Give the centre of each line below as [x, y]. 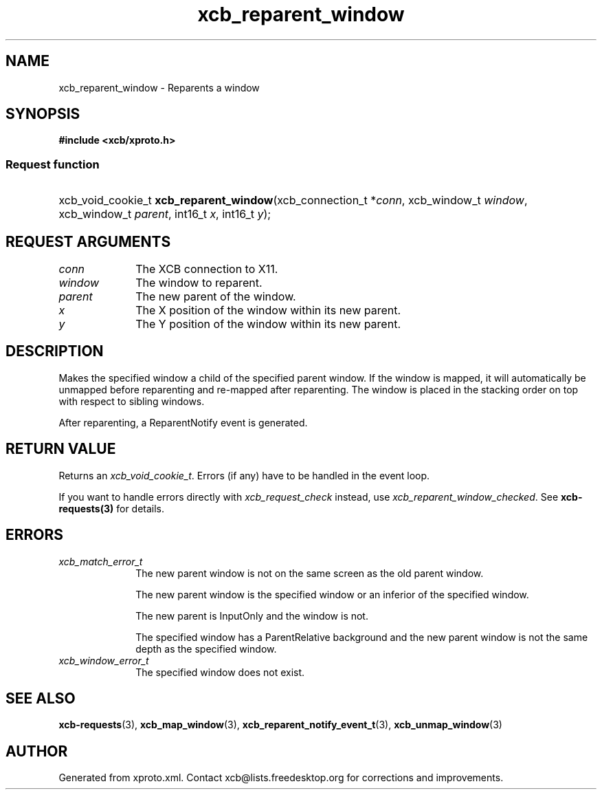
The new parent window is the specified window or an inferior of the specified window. [332, 594]
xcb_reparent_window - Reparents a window [159, 87]
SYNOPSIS [43, 114]
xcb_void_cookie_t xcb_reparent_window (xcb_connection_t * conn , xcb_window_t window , [293, 200]
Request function [53, 164]
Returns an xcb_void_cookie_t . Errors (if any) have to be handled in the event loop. [244, 475]
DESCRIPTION [55, 351]
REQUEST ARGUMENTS [88, 241]
